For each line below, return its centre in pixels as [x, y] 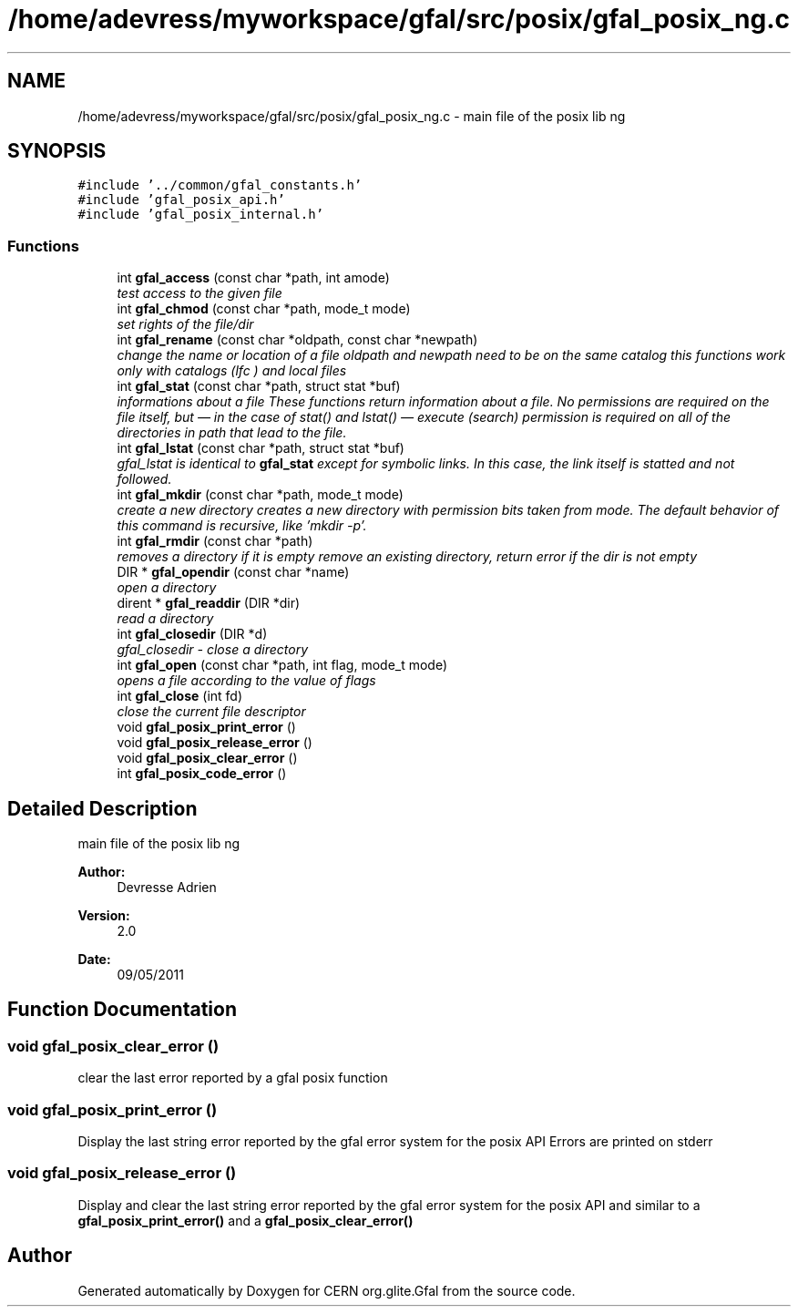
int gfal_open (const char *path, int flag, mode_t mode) [282, 665]
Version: [104, 916]
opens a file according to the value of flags [246, 681]
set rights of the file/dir [185, 324]
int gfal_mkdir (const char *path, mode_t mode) [260, 495]
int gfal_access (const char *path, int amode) [253, 278]
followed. [144, 479]
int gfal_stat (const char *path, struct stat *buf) [259, 386]
